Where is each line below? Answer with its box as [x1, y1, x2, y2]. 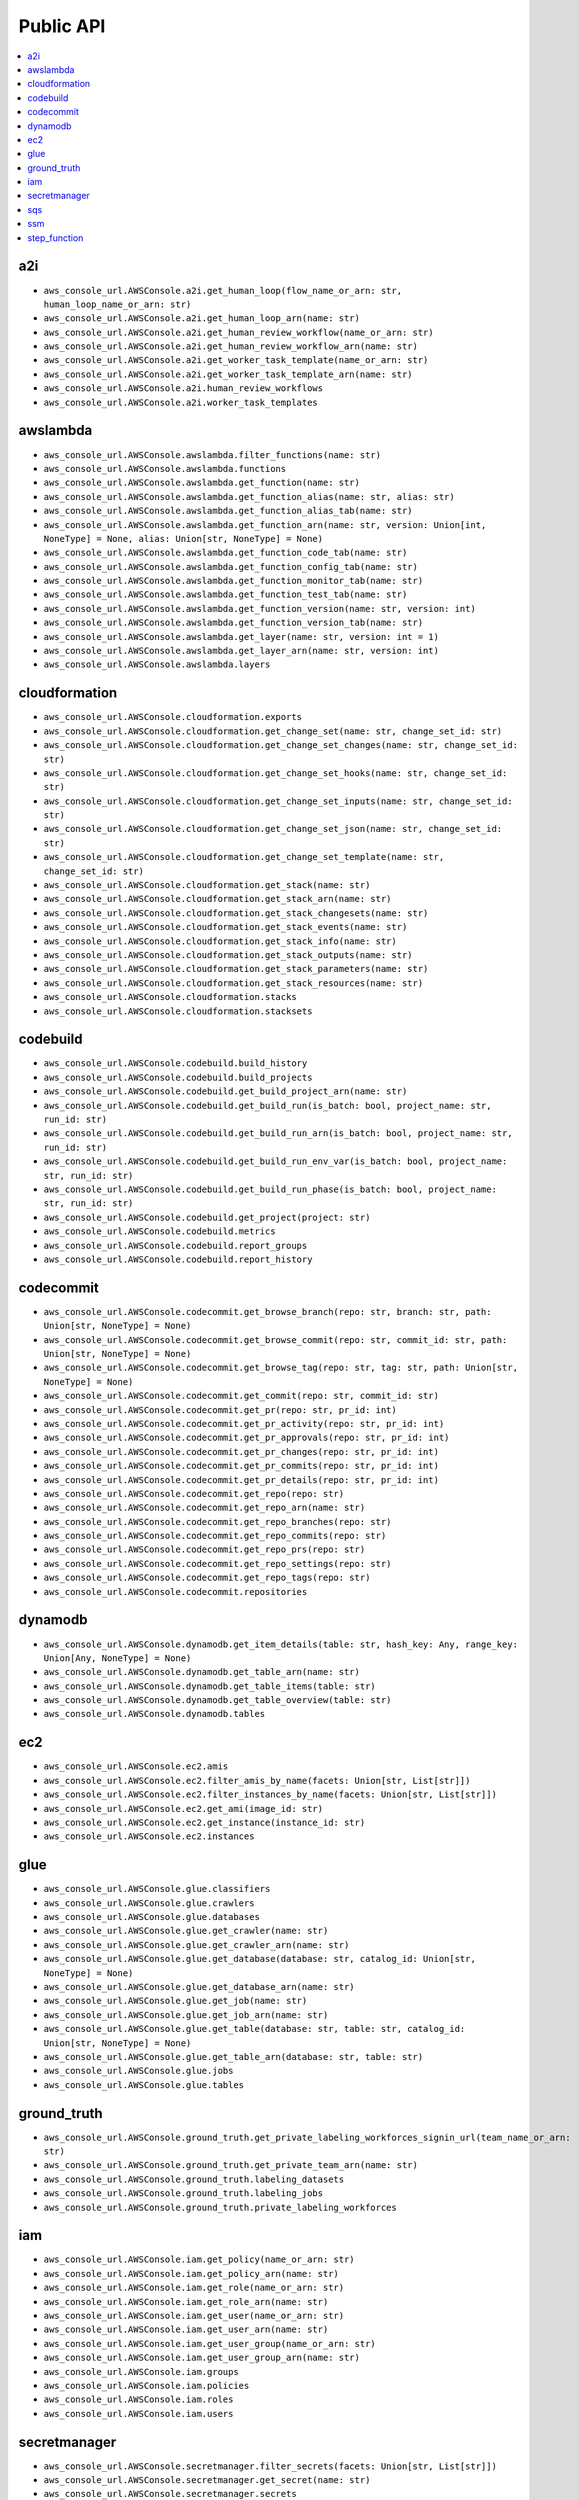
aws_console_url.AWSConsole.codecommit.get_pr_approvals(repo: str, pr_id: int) [43, 1432, 450, 1444]
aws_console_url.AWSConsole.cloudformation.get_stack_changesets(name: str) [43, 907, 429, 919]
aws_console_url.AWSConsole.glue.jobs [43, 2065, 234, 2077]
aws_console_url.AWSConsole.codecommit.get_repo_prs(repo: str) [43, 1544, 366, 1555]
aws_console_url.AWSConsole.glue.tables [43, 2079, 245, 2090]
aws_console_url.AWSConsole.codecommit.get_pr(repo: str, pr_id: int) [43, 1404, 397, 1415]
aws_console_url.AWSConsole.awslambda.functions [43, 463, 287, 474]
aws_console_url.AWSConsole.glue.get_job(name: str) [43, 1995, 308, 2007]
